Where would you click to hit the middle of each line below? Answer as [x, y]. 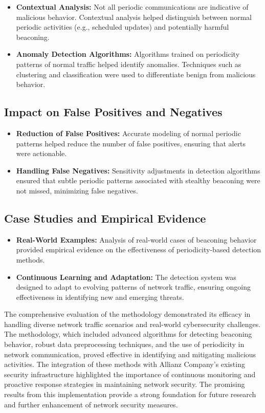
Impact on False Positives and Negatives [113, 112]
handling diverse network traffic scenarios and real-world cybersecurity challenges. [132, 324]
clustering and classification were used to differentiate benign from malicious [136, 74]
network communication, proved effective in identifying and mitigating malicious [130, 354]
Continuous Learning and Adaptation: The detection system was [126, 277]
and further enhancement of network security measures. [91, 404]
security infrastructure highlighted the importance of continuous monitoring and [130, 374]
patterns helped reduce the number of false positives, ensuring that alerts [131, 143]
